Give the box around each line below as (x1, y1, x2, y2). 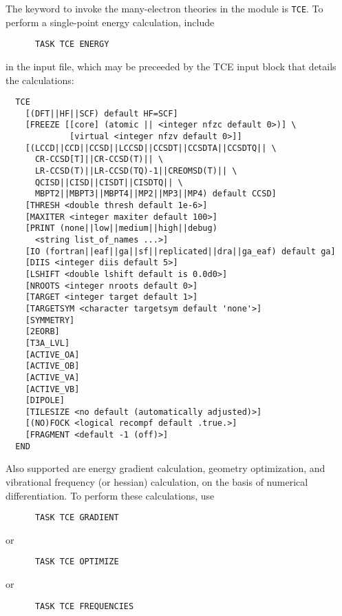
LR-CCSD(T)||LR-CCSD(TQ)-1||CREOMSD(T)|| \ (34, 166, 237, 176)
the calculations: (6, 72, 74, 87)
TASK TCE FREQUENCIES (34, 601, 134, 611)
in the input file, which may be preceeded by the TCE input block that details (6, 59, 336, 73)
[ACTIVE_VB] (25, 384, 80, 394)
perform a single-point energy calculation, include (6, 14, 215, 29)
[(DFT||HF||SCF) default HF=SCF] (25, 108, 178, 119)
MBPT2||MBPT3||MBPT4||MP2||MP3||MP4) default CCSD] (34, 189, 277, 199)
